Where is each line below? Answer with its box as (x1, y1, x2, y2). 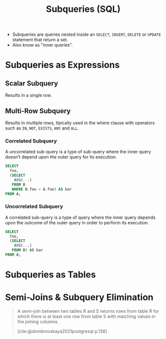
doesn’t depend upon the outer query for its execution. (5, 154, 117, 160)
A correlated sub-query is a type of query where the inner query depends (5, 214, 156, 220)
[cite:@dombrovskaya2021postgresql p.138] (17, 329, 108, 335)
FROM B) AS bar (11, 248, 43, 253)
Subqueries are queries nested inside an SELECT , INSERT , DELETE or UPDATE (12, 31, 161, 38)
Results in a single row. (5, 92, 52, 98)
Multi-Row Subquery (5, 107, 71, 115)
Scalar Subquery (5, 79, 58, 87)
